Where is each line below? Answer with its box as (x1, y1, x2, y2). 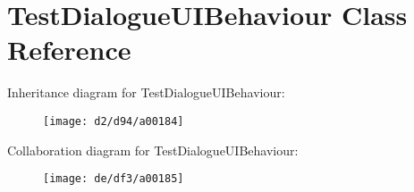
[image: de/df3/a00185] (43, 172, 184, 186)
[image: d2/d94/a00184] (43, 114, 184, 128)
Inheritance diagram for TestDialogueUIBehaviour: (7, 83, 285, 102)
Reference (7, 31, 131, 68)
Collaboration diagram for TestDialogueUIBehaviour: (7, 140, 299, 159)
